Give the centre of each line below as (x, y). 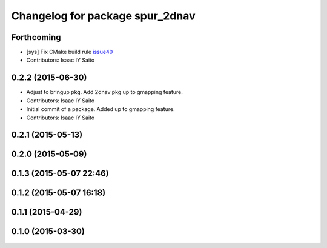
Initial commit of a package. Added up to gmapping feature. (101, 109)
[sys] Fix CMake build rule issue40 (70, 52)
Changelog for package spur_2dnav (103, 16)
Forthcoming (36, 37)
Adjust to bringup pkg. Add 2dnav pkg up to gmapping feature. (104, 92)
